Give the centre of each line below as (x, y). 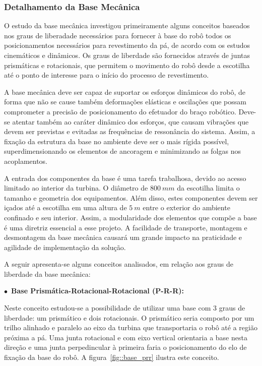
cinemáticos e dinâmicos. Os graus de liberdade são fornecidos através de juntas (127, 55)
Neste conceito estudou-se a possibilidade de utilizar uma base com (108, 308)
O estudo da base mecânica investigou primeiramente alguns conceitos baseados (127, 25)
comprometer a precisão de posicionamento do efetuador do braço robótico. (120, 111)
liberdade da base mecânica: (47, 273)
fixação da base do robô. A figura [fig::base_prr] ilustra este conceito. (112, 357)
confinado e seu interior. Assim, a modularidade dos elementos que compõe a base (130, 217)
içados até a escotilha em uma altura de (65, 207)
